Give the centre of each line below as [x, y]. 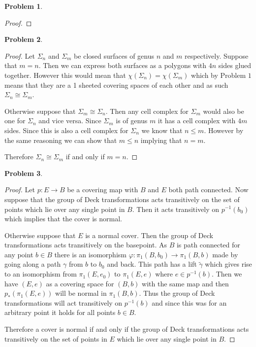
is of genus [132, 121]
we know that [162, 130]
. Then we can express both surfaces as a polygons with [123, 65]
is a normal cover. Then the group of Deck [149, 235]
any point [19, 254]
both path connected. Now [208, 190]
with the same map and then [185, 283]
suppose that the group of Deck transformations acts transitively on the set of [122, 199]
